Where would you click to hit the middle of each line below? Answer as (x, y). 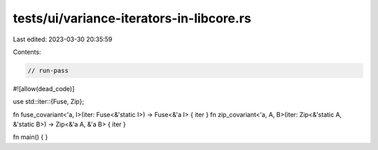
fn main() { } (30, 137)
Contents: (27, 52)
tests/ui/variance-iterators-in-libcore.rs (132, 18)
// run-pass (48, 70)
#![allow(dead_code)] (44, 88)
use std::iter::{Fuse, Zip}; (48, 102)
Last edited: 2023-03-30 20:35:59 (63, 39)
